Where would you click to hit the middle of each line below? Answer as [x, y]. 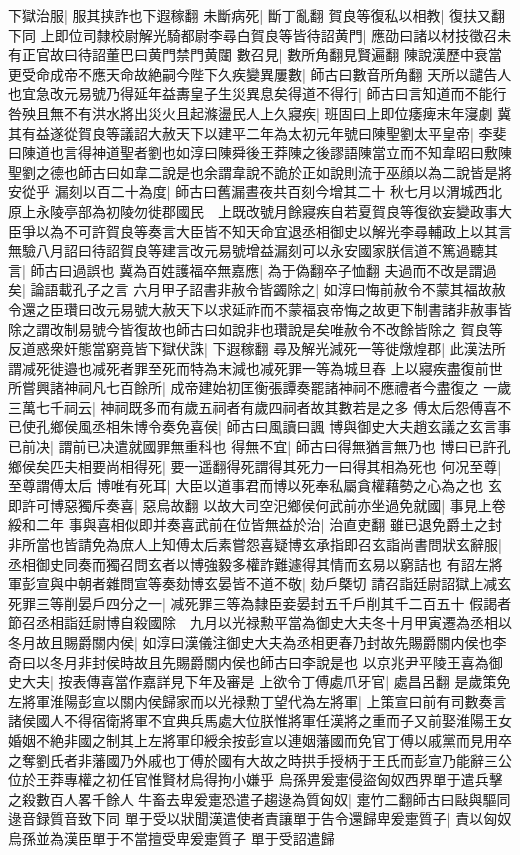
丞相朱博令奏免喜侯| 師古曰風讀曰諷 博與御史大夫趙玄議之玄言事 [301, 426]
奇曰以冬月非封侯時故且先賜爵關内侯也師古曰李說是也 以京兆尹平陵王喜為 [248, 661]
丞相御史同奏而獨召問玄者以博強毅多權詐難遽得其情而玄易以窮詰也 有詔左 [248, 563]
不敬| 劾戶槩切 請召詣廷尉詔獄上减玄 [392, 583]
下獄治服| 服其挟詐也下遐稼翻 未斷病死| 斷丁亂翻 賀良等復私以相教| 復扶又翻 [257, 15]
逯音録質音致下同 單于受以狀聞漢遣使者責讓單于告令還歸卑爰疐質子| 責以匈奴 [260, 818]
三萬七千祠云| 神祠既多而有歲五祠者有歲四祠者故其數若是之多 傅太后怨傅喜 [253, 406]
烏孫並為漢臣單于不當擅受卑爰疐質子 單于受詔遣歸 [171, 837]
